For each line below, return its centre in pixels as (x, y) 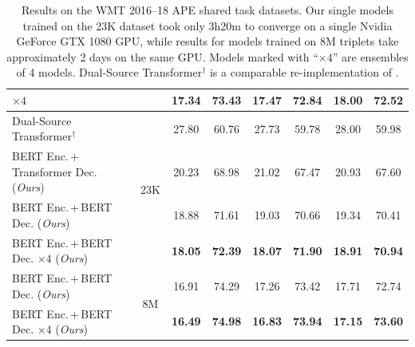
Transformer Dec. (55, 171)
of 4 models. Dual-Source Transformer (109, 72)
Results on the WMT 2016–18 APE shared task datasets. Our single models (207, 10)
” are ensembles (370, 56)
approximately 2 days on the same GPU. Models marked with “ (162, 56)
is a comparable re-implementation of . (304, 72)
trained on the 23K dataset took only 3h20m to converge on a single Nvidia (207, 25)
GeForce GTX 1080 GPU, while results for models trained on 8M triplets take (207, 41)
